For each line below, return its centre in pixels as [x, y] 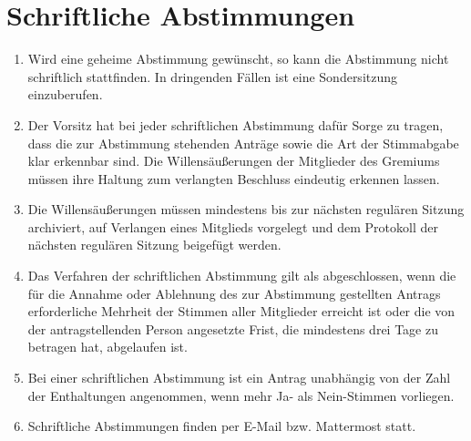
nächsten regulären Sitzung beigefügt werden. [154, 245]
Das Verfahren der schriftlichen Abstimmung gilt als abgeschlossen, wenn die [242, 276]
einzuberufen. [65, 94]
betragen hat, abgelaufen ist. [108, 347]
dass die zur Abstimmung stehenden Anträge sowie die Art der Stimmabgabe [243, 143]
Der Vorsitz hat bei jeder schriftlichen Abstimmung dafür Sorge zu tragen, [235, 124]
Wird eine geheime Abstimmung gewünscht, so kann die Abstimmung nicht [238, 59]
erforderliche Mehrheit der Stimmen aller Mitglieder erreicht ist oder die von [241, 311]
